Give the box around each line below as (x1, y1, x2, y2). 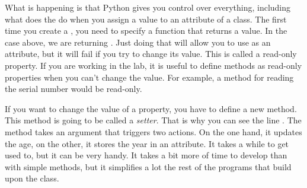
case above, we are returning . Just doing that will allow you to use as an (5, 36, 271, 48)
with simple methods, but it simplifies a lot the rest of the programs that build (5, 160, 292, 173)
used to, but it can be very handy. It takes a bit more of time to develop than (5, 149, 287, 161)
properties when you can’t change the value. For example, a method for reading (5, 71, 294, 83)
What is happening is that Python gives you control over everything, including (5, 1, 291, 13)
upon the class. (5, 172, 59, 184)
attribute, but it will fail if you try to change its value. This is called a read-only (5, 47, 297, 60)
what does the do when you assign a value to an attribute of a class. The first (5, 12, 287, 25)
